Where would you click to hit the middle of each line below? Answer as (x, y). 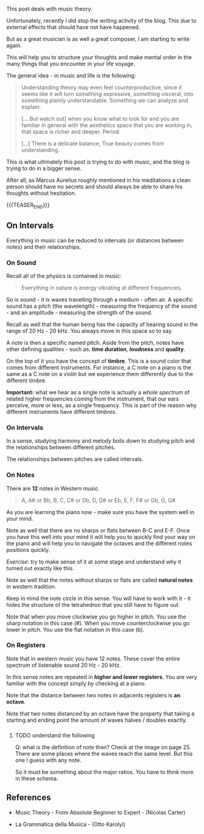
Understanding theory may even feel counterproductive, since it (101, 87)
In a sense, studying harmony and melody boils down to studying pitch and (100, 441)
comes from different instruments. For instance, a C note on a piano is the (99, 367)
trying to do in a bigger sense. (44, 168)
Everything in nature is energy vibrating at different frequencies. (102, 288)
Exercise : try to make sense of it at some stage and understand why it (94, 562)
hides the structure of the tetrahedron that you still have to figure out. (93, 604)
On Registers (26, 645)
